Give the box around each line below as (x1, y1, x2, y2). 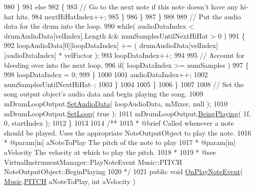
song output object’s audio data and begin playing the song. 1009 (4, 89, 203, 99)
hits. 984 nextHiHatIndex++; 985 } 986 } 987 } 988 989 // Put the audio (16, 11, 241, 21)
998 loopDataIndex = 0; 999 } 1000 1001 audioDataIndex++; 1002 (4, 69, 208, 80)
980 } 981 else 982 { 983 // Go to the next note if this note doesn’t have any (4, 1, 238, 11)
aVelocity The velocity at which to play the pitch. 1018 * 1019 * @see (4, 146, 216, 157)
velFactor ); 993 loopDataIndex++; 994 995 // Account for (64, 49, 245, 60)
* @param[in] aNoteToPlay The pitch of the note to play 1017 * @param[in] (4, 137, 236, 147)
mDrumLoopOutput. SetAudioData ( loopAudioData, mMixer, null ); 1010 (4, 98, 228, 108)
